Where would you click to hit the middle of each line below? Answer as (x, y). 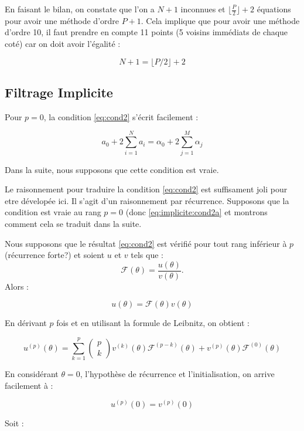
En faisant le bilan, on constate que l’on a (80, 9)
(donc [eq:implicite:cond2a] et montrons (197, 212)
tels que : (147, 255)
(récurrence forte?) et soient (55, 255)
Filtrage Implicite (59, 92)
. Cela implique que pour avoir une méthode (220, 20)
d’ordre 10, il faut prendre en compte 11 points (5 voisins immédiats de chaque (146, 32)
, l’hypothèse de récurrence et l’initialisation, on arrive (177, 374)
